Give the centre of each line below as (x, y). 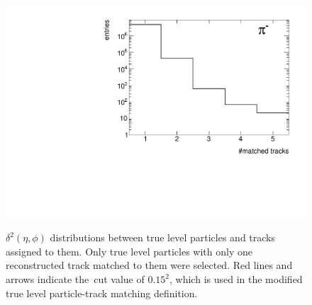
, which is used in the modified (236, 279)
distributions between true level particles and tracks (163, 237)
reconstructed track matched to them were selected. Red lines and (149, 265)
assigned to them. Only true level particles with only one (129, 251)
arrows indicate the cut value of (75, 279)
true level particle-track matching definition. (102, 293)
